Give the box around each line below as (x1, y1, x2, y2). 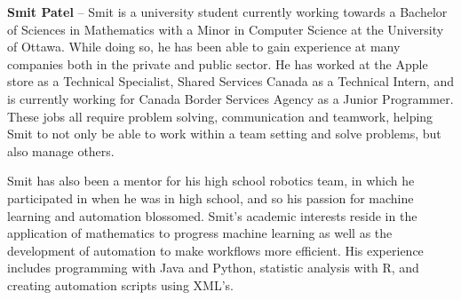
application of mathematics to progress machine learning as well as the (7, 224, 393, 242)
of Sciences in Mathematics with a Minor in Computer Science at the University (7, 20, 444, 38)
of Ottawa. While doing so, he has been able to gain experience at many (7, 37, 401, 56)
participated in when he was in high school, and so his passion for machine (7, 188, 414, 207)
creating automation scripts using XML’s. (7, 275, 234, 294)
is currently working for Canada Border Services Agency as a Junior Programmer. (7, 89, 454, 107)
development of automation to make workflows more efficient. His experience (7, 241, 424, 259)
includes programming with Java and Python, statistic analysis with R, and (7, 258, 419, 277)
